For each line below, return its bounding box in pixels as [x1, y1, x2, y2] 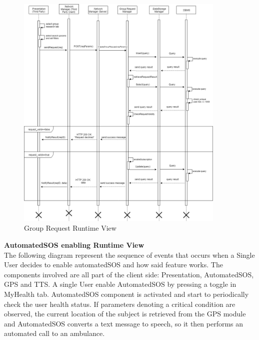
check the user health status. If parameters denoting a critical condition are [4, 298, 235, 309]
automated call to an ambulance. [4, 328, 105, 338]
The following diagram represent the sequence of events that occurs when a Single [4, 249, 255, 260]
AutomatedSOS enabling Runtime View [4, 240, 144, 250]
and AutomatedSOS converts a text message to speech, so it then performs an [4, 318, 243, 328]
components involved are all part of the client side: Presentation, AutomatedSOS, [4, 269, 254, 279]
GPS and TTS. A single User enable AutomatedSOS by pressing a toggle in [4, 279, 236, 289]
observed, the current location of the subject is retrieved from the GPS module [4, 308, 246, 319]
